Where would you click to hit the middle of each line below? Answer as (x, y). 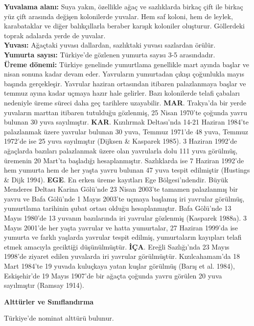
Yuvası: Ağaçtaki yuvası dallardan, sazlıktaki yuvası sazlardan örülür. (110, 45)
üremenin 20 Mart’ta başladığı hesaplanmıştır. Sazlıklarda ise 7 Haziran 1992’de (124, 160)
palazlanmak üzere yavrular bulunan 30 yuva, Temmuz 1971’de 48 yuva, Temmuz (126, 131)
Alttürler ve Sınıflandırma (49, 301)
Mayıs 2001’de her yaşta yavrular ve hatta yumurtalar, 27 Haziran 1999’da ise (121, 227)
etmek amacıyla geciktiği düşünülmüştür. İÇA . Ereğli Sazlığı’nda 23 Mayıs (117, 246)
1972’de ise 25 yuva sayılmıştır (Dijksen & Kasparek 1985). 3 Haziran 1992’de (121, 141)
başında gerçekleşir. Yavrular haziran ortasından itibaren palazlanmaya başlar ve (125, 83)
